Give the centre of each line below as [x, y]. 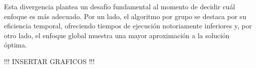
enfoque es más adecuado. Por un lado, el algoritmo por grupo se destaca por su [125, 16]
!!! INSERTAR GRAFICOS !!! [49, 61]
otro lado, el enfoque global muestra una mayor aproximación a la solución [117, 35]
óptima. [16, 45]
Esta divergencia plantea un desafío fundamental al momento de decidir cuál [120, 6]
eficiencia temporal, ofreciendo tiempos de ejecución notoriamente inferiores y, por [128, 26]
